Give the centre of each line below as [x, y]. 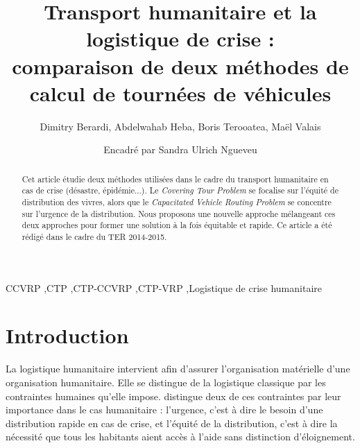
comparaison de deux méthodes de [180, 66]
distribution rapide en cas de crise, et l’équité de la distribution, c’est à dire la [172, 423]
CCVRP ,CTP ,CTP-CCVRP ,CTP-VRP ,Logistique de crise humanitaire [164, 287]
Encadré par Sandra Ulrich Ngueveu [180, 149]
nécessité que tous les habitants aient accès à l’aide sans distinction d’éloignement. [180, 437]
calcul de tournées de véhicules [180, 93]
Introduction [67, 335]
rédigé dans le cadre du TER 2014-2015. [94, 236]
